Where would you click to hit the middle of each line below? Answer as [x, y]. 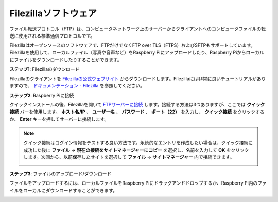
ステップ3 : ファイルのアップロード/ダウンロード [60, 173]
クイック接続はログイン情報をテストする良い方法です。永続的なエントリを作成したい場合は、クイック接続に [138, 143]
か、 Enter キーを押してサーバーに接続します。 [59, 119]
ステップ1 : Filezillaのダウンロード [45, 69]
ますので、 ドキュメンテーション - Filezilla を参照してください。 [77, 86]
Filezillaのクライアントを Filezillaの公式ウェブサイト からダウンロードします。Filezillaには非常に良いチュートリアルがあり [138, 78]
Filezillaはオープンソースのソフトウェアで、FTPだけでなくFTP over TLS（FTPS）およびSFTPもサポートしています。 [132, 45]
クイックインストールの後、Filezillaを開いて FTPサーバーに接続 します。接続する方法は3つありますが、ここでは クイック [137, 105]
